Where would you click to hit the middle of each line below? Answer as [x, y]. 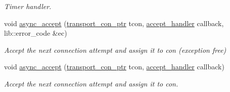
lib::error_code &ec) [36, 33]
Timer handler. [28, 6]
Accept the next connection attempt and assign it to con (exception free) [115, 50]
